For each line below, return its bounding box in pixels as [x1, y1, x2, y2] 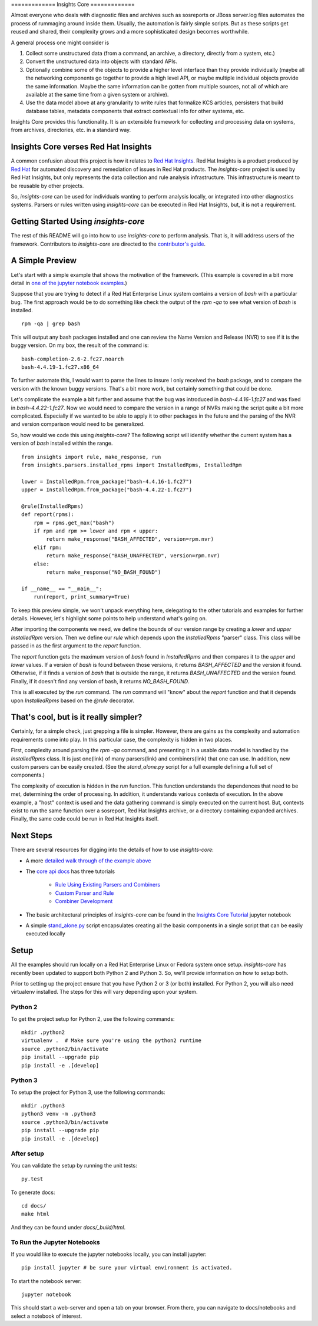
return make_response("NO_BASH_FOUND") [46, 569, 161, 576]
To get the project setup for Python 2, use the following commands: [11, 1015, 175, 1022]
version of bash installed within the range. [11, 439, 113, 447]
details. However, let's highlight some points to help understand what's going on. [11, 614, 207, 621]
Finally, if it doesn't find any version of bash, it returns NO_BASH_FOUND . [11, 677, 190, 685]
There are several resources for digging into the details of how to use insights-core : [11, 846, 214, 854]
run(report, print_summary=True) [33, 594, 131, 600]
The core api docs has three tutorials [25, 868, 115, 875]
